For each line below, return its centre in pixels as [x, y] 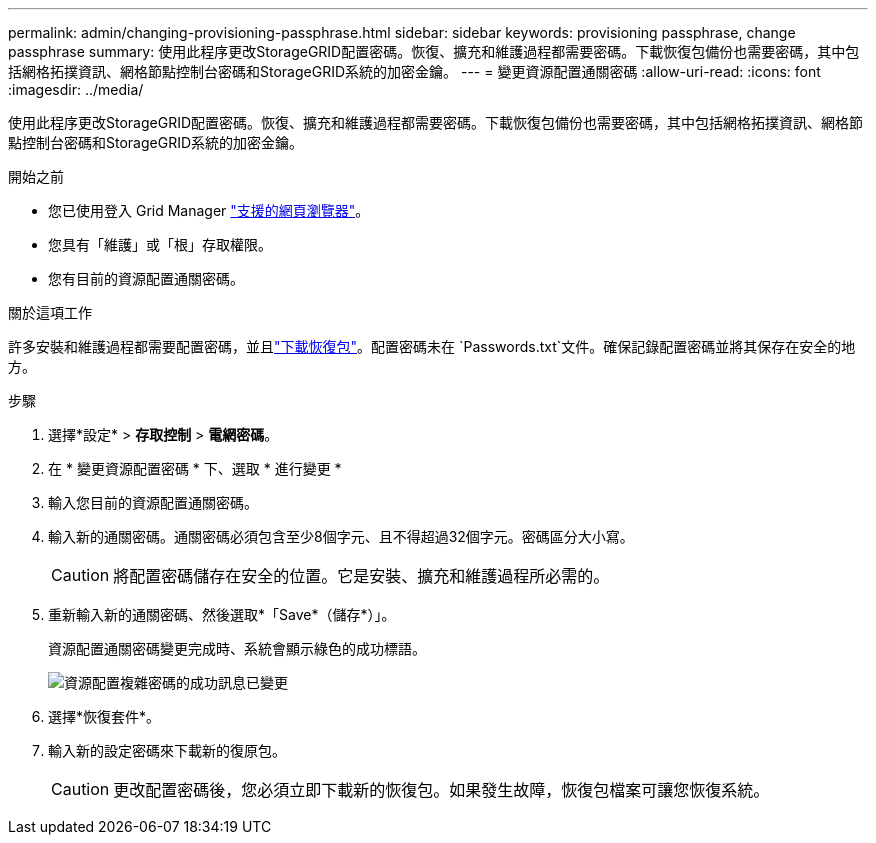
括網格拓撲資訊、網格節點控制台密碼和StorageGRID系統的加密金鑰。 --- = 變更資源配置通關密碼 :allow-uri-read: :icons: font [414, 71]
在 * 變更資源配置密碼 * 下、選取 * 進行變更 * [195, 468]
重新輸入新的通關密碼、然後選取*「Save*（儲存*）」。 [222, 614]
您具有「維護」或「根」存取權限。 [160, 244]
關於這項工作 [50, 312]
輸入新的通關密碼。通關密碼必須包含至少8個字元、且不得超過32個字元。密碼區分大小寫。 [341, 536]
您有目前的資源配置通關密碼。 [146, 278]
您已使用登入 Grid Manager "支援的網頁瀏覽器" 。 [209, 210]
